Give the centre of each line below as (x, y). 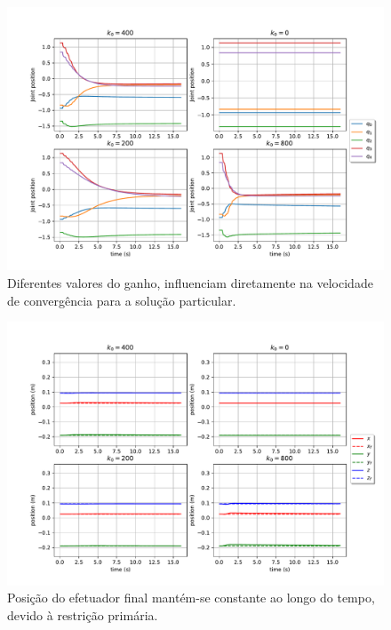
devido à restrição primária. (83, 614)
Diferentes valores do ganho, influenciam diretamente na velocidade (190, 283)
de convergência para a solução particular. (122, 300)
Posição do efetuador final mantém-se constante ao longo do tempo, (191, 598)
